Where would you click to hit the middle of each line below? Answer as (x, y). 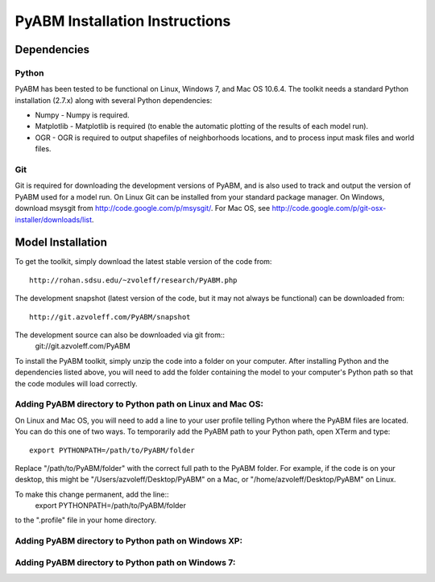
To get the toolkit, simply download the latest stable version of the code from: (143, 262)
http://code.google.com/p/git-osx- (329, 208)
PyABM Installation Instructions (123, 21)
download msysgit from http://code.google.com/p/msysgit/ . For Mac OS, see (143, 208)
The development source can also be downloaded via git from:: (120, 335)
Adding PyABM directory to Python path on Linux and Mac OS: (139, 404)
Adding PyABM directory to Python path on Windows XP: (129, 541)
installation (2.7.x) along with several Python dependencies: (114, 100)
